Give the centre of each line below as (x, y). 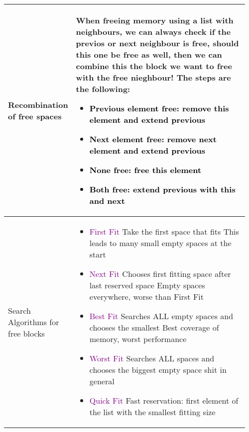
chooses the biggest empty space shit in (158, 370)
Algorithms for (34, 322)
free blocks (26, 333)
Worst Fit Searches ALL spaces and (152, 358)
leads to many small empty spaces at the (160, 243)
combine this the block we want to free (154, 66)
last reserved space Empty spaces (147, 285)
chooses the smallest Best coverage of (154, 327)
